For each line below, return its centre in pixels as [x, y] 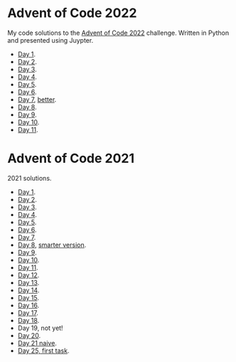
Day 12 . [28, 275]
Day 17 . [28, 313]
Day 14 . [28, 290]
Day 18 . [28, 320]
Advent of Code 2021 [71, 159]
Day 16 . [28, 305]
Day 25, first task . [43, 351]
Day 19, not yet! [40, 328]
